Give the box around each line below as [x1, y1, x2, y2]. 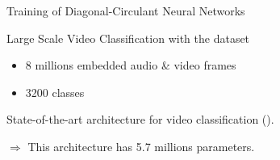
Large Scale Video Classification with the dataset [6, 29, 250, 46]
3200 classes [25, 83, 85, 100]
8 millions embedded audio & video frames [25, 57, 236, 74]
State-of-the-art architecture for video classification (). [6, 111, 274, 128]
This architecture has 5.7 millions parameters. [27, 137, 255, 154]
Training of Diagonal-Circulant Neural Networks [6, 2, 245, 19]
